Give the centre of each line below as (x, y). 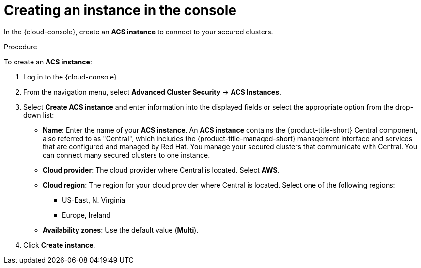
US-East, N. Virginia (94, 200)
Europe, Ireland (86, 215)
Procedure (21, 47)
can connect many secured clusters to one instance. (126, 155)
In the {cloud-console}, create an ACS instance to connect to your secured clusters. (139, 32)
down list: (39, 115)
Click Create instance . (59, 245)
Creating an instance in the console (120, 10)
